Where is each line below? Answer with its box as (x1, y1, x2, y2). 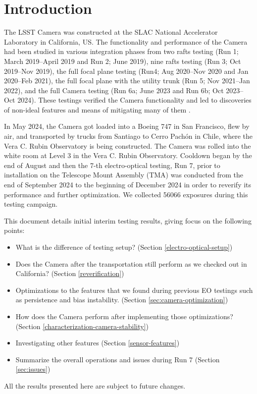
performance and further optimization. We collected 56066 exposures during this (4, 189, 248, 199)
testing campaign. (4, 199, 58, 209)
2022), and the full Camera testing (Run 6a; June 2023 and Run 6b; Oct (4, 85, 224, 95)
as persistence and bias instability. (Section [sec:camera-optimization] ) (15, 294, 228, 305)
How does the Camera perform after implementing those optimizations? (15, 311, 233, 321)
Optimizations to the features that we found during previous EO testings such (15, 284, 253, 295)
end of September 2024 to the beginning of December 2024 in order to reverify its (4, 179, 252, 190)
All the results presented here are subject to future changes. (4, 380, 186, 391)
